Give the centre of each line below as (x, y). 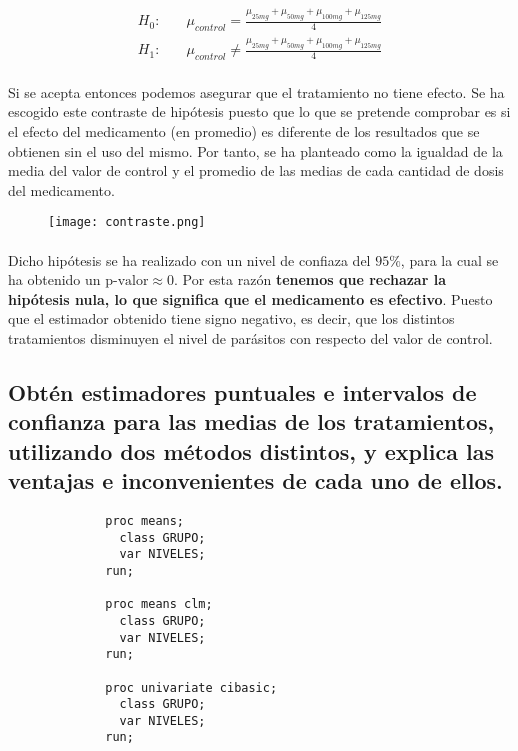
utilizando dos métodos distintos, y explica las (251, 450)
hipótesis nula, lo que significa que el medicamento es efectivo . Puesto (250, 298)
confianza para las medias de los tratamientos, (251, 421)
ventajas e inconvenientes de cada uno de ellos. (255, 480)
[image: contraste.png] (127, 222)
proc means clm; (159, 604)
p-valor (127, 281)
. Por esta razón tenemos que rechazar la (310, 279)
